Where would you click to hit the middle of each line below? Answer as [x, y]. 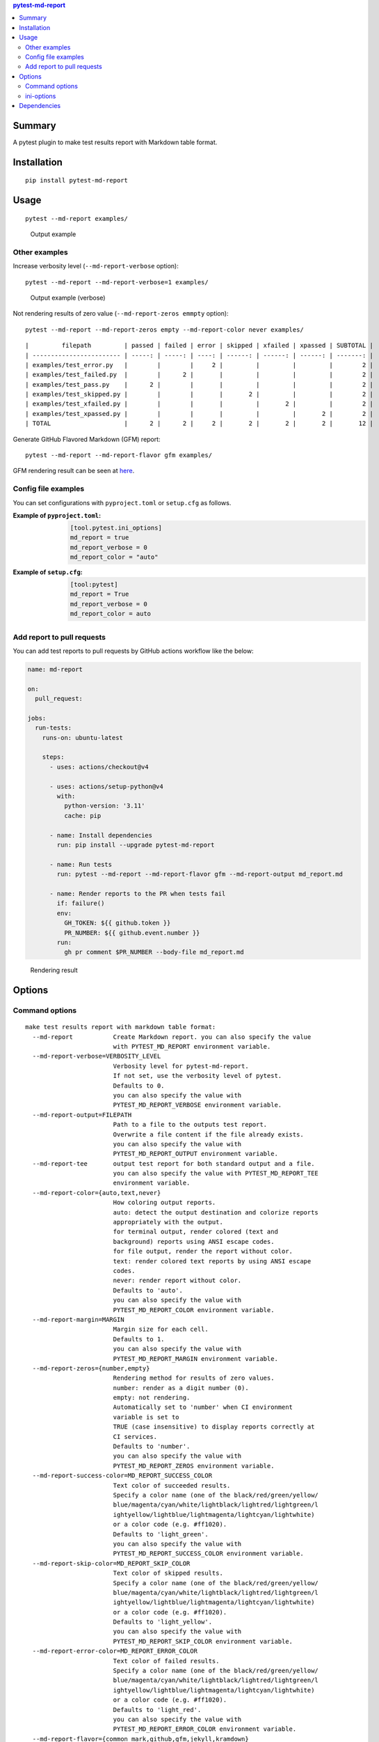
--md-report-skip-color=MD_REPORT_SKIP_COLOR [111, 1563]
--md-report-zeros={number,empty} [91, 1368]
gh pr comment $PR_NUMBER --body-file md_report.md [154, 952]
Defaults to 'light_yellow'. [162, 1622]
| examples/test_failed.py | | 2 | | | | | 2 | [199, 375]
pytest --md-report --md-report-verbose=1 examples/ [117, 282]
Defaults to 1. [139, 1339]
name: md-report [55, 669]
